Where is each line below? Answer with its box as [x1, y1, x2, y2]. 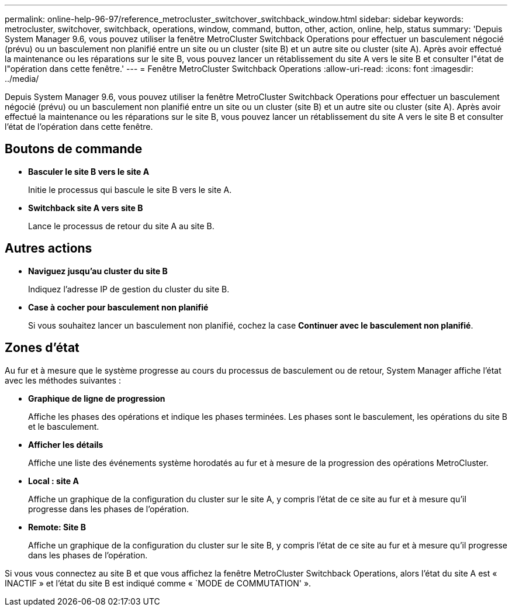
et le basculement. [28, 421, 99, 432]
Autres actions [5, 241, 92, 256]
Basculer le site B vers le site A [28, 166, 150, 177]
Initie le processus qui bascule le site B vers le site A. [28, 184, 232, 195]
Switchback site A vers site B [28, 202, 143, 213]
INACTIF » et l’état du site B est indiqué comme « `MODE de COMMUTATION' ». [5, 578, 312, 588]
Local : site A [28, 475, 79, 486]
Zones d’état [5, 340, 79, 355]
